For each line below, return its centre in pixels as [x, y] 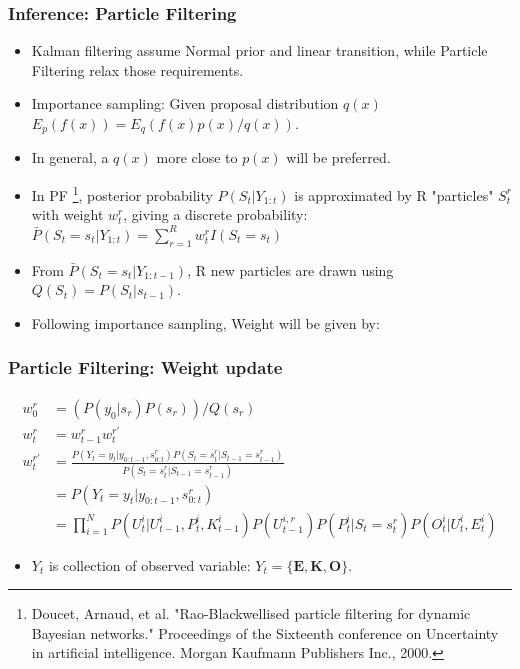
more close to [197, 157]
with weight [67, 214]
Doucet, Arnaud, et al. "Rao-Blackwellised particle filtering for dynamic [251, 613]
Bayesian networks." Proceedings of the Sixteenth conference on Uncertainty [265, 632]
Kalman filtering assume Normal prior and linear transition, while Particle [259, 50]
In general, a [70, 157]
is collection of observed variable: [149, 564]
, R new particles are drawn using [290, 269]
